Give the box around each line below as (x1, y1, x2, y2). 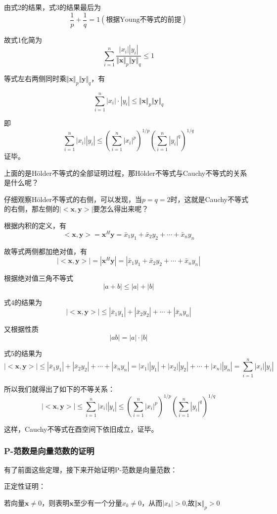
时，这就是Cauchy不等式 (170, 194, 248, 204)
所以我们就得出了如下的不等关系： (4, 383, 115, 394)
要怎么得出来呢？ (93, 204, 149, 214)
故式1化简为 (4, 34, 42, 45)
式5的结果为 (4, 348, 42, 358)
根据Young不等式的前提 (106, 16, 182, 24)
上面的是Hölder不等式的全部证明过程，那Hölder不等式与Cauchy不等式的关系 (4, 167, 247, 178)
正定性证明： (4, 481, 46, 491)
